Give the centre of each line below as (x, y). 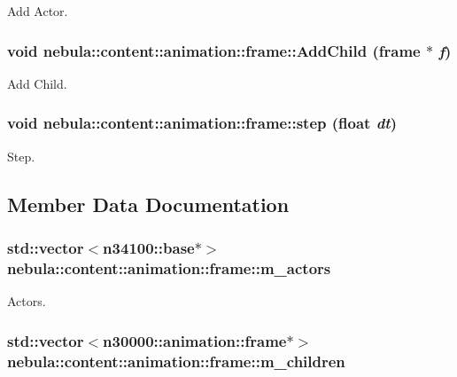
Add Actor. (38, 11)
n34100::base (149, 247)
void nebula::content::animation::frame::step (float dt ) (202, 123)
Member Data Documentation (148, 204)
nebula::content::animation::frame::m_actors (169, 267)
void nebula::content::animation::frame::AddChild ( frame (214, 50)
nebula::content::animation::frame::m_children (176, 361)
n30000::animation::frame (195, 340)
